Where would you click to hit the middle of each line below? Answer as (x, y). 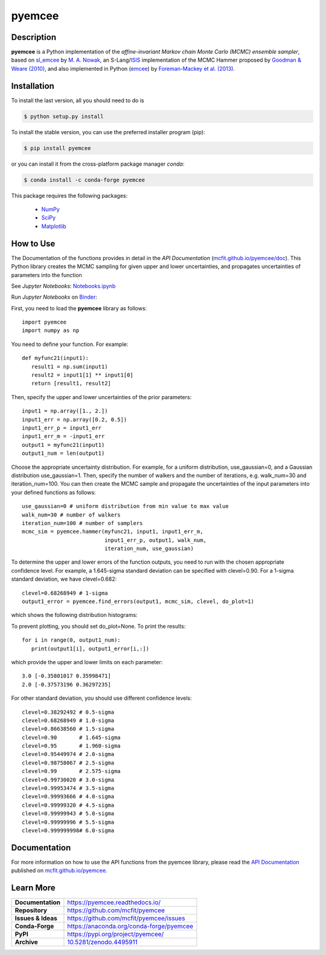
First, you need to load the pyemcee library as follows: (79, 308)
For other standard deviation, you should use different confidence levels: (102, 698)
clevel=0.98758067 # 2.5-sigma (68, 763)
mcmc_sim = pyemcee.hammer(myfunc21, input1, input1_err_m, (113, 532)
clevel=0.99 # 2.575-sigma (71, 771)
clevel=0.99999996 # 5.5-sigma (68, 822)
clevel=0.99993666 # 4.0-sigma (68, 797)
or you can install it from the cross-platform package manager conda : (98, 164)
